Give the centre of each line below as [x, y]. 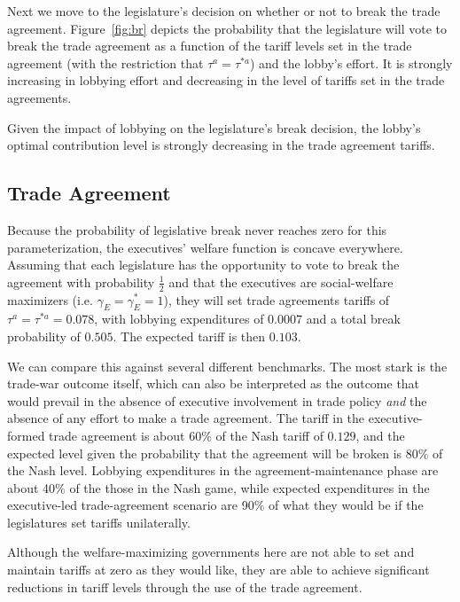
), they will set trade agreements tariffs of [277, 299]
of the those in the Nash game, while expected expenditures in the [249, 487]
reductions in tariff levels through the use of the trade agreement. [185, 586]
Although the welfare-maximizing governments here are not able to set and [211, 552]
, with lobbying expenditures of [179, 319]
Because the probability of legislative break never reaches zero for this [197, 229]
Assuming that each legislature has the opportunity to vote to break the [203, 265]
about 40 [31, 487]
